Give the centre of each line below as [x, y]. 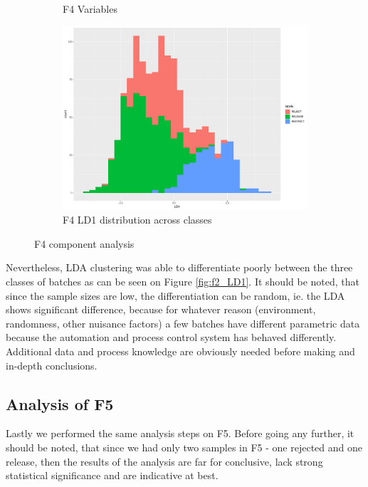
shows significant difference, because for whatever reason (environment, [161, 309]
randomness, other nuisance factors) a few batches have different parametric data [183, 323]
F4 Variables [90, 9]
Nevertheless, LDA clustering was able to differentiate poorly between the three [179, 267]
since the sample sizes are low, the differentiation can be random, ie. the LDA [175, 295]
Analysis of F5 [60, 403]
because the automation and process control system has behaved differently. [171, 337]
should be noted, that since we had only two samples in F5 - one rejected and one [184, 447]
